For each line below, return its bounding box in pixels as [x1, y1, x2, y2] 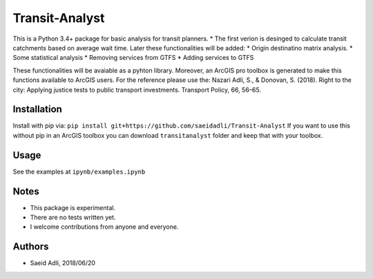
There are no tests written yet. [30, 214, 117, 221]
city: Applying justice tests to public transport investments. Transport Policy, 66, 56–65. [12, 85, 262, 94]
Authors [12, 241, 49, 253]
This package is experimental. [30, 203, 116, 211]
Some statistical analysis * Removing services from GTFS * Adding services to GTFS [12, 54, 254, 62]
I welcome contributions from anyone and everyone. [30, 223, 179, 231]
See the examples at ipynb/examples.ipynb [12, 167, 146, 176]
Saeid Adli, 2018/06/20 [30, 259, 96, 267]
